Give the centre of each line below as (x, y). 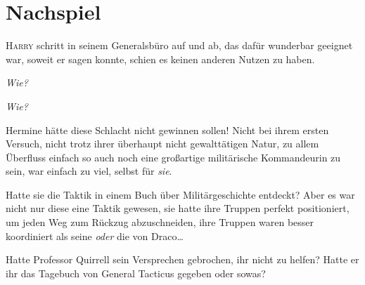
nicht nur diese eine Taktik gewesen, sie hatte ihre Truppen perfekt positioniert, (178, 208)
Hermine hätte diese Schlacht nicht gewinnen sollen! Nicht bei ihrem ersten (167, 130)
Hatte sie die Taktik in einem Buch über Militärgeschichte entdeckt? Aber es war (180, 194)
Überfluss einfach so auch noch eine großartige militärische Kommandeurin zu (173, 157)
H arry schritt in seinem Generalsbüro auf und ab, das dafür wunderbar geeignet (179, 45)
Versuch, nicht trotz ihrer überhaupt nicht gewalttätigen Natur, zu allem (162, 144)
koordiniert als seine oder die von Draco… (95, 236)
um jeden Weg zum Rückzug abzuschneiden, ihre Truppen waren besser (160, 222)
